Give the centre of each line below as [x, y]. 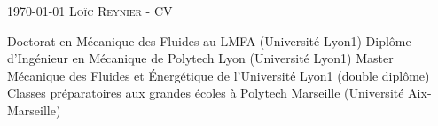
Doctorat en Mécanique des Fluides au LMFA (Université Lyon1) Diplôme [209, 40]
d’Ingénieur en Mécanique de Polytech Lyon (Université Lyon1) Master [200, 58]
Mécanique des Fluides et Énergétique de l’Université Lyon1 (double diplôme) [219, 75]
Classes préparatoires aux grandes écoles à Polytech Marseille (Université [206, 93]
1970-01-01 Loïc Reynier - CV [90, 11]
